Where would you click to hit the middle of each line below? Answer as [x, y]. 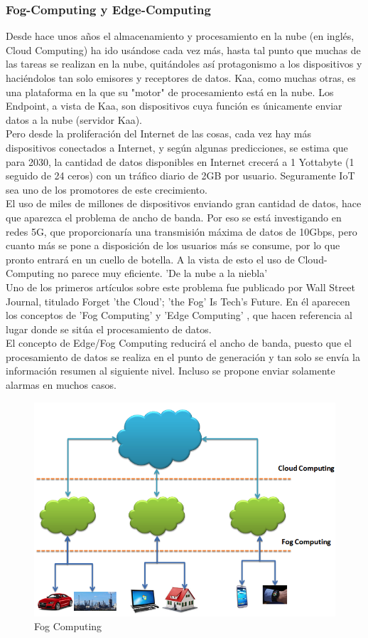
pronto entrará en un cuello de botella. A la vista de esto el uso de [150, 259]
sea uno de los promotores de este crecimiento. [107, 189]
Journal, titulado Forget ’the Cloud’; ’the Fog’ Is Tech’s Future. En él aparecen [178, 301]
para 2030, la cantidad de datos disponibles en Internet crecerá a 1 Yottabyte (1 [180, 161]
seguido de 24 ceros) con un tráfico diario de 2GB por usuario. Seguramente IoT [180, 176]
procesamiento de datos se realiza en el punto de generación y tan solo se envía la [183, 356]
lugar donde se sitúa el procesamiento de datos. [109, 329]
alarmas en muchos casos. [61, 385]
